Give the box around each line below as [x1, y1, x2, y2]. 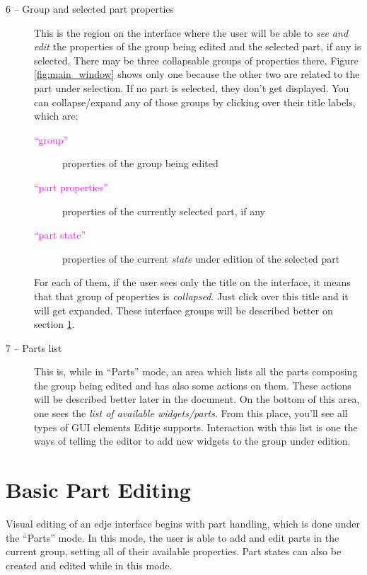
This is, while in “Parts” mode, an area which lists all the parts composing [34, 364, 358, 379]
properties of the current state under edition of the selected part [62, 251, 340, 266]
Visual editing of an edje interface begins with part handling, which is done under [6, 516, 360, 530]
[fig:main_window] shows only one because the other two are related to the [34, 67, 360, 81]
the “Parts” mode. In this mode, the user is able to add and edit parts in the [6, 530, 339, 545]
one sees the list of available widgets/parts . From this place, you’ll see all [34, 406, 348, 421]
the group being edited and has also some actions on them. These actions [34, 377, 351, 392]
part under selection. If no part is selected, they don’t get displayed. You [34, 80, 349, 95]
